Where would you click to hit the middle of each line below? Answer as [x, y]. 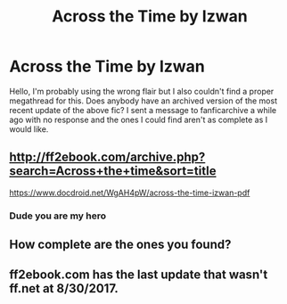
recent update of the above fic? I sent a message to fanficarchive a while [143, 110]
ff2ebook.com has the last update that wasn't [139, 275]
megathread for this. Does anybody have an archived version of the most [143, 101]
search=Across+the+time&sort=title [113, 171]
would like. [29, 129]
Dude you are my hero [58, 216]
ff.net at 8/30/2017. [64, 288]
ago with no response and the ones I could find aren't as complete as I [139, 119]
